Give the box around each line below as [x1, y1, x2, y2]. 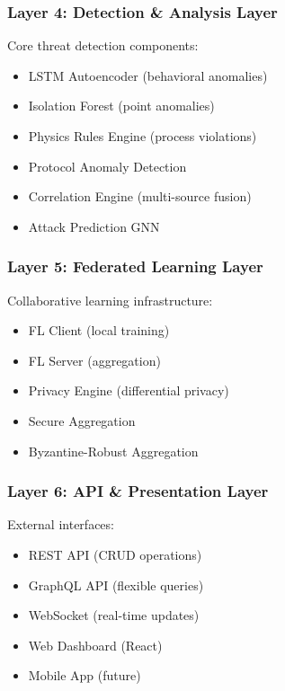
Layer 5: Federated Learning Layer [7, 255, 263, 278]
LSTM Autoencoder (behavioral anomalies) [28, 66, 268, 84]
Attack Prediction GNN [28, 217, 160, 235]
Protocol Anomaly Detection [28, 156, 187, 175]
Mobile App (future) [28, 666, 141, 685]
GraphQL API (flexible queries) [28, 575, 204, 594]
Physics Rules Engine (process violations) [28, 127, 257, 145]
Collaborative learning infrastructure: [7, 290, 213, 309]
